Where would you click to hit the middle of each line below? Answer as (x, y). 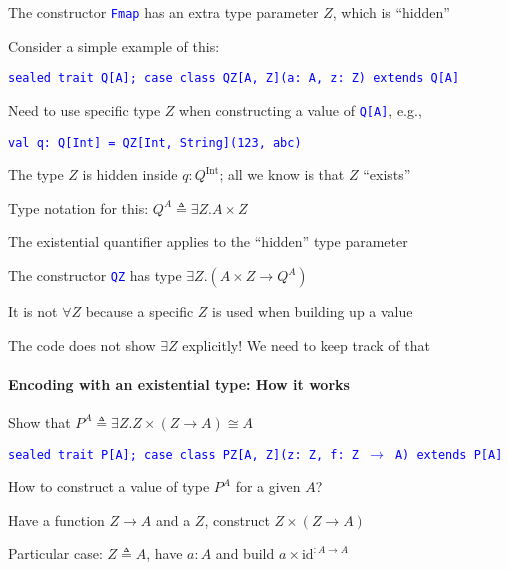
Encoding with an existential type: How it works (179, 383)
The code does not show (82, 344)
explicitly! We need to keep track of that (306, 344)
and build (245, 553)
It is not (33, 311)
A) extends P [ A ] (448, 454)
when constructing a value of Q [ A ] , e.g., (300, 109)
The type (36, 174)
